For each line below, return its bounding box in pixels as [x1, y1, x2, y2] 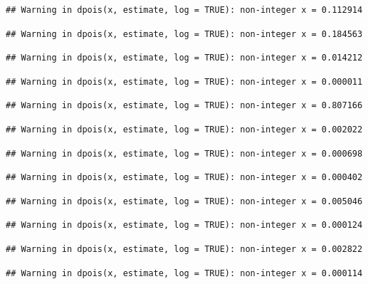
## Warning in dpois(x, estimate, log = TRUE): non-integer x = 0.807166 [6, 100, 363, 111]
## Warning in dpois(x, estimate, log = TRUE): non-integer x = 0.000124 [6, 220, 363, 231]
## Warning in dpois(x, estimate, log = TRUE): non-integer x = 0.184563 [6, 28, 363, 39]
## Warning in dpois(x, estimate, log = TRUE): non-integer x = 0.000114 [6, 268, 363, 278]
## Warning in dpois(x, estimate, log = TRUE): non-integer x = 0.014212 [6, 53, 363, 63]
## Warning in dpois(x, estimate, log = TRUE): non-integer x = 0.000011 [6, 76, 363, 87]
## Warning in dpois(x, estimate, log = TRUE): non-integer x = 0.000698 [6, 148, 363, 159]
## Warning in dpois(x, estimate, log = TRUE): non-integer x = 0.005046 [6, 196, 363, 206]
